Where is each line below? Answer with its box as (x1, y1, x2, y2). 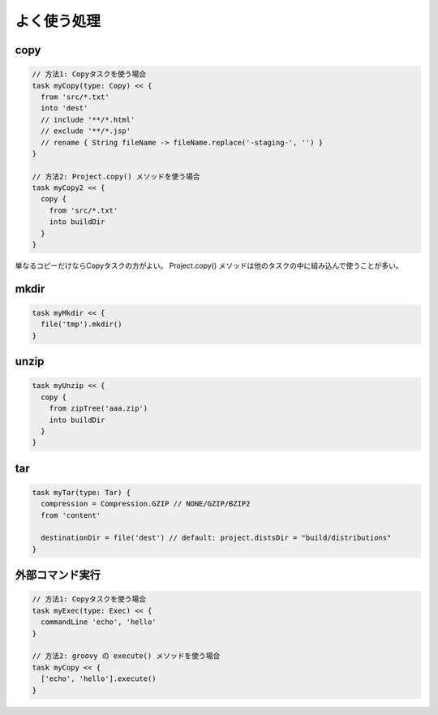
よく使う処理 (15, 12, 101, 30)
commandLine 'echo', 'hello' (41, 618, 157, 627)
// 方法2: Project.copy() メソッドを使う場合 (32, 171, 200, 181)
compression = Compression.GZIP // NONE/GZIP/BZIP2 (41, 499, 251, 509)
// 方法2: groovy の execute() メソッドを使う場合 (32, 652, 221, 661)
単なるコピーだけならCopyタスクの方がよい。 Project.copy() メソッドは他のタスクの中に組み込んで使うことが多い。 (15, 261, 403, 270)
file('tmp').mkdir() (41, 320, 122, 329)
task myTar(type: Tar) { (32, 488, 131, 497)
